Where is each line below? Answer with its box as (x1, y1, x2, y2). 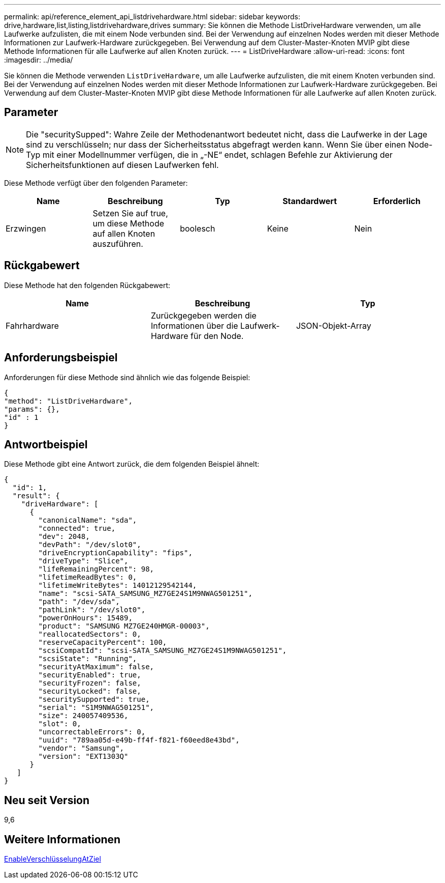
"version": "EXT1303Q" (38, 752, 129, 761)
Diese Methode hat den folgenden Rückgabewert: (4, 280, 171, 290)
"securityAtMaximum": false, (38, 663, 154, 671)
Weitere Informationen (4, 833, 121, 846)
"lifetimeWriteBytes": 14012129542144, (38, 581, 197, 590)
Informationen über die (150, 320, 238, 331)
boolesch (180, 223, 215, 234)
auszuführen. (92, 238, 143, 249)
